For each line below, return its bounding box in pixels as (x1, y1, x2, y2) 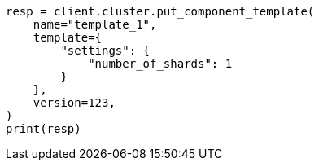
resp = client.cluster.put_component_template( (6, 5, 315, 18)
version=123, (33, 96, 116, 109)
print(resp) (6, 122, 81, 135)
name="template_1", (33, 18, 157, 31)
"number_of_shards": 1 (88, 57, 233, 70)
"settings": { (60, 44, 151, 57)
